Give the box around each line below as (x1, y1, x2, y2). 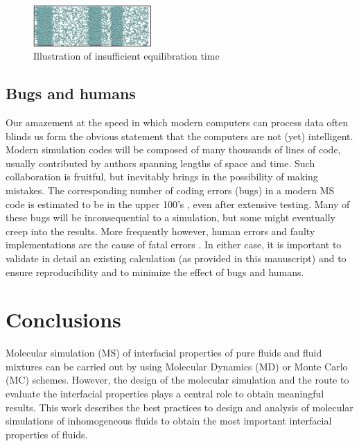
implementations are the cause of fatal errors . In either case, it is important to (6, 237, 342, 252)
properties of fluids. (6, 427, 88, 441)
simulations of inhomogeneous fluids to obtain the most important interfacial (6, 413, 332, 428)
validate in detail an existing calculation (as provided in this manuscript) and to (6, 250, 347, 265)
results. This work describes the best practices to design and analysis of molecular (6, 400, 353, 414)
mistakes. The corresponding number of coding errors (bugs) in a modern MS (6, 182, 335, 197)
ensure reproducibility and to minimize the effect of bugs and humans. (6, 264, 304, 279)
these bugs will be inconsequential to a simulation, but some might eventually (6, 210, 335, 225)
